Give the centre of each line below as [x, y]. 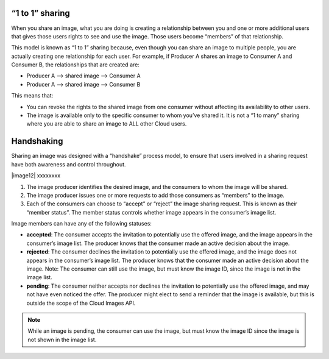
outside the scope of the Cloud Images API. [81, 303]
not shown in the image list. [62, 339]
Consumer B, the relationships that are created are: [75, 65]
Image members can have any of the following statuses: [82, 224]
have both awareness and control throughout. [69, 164]
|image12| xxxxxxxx [36, 176]
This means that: [32, 96]
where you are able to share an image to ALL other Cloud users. [107, 124]
